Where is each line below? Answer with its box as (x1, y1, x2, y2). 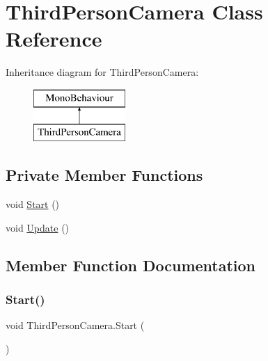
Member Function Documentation (6, 254, 256, 275)
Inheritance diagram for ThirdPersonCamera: (6, 65, 199, 79)
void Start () (6, 197, 60, 211)
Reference (6, 24, 102, 53)
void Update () (6, 220, 70, 234)
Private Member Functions (6, 164, 203, 186)
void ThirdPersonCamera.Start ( (6, 318, 145, 332)
